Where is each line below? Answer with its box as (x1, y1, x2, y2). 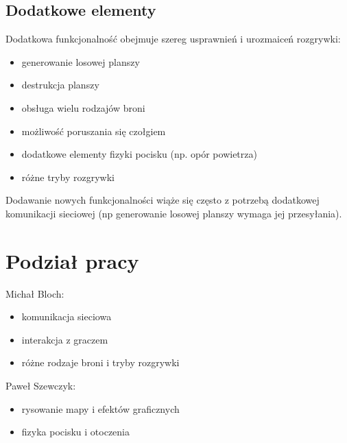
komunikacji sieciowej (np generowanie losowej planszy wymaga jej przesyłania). (5, 206, 342, 220)
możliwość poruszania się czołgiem (21, 123, 166, 138)
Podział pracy (5, 246, 139, 274)
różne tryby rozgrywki (21, 169, 115, 184)
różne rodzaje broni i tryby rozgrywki (21, 355, 180, 370)
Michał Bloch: (5, 286, 64, 300)
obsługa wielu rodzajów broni (21, 100, 145, 115)
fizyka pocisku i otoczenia (21, 424, 130, 439)
